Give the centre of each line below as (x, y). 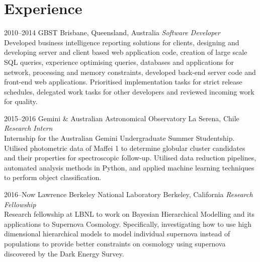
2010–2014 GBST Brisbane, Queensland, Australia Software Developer (112, 32)
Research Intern (28, 128)
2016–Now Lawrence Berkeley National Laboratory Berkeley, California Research (128, 194)
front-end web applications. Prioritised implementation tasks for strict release (123, 82)
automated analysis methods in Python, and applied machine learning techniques (129, 167)
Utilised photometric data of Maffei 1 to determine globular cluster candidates (125, 148)
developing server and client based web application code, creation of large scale (126, 52)
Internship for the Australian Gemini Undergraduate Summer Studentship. (119, 138)
